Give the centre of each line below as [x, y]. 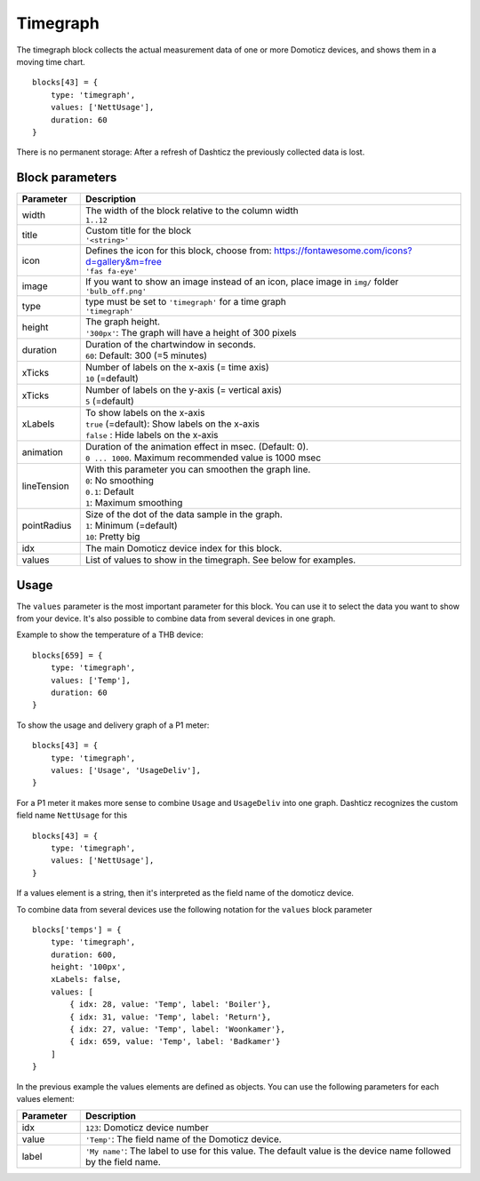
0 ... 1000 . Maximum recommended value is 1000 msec [203, 458]
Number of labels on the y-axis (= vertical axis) [184, 390]
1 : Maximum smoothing [134, 503]
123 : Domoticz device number [147, 1128]
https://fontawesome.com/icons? [343, 251]
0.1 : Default [109, 491]
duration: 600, [84, 954]
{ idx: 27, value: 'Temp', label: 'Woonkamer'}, [178, 1029]
